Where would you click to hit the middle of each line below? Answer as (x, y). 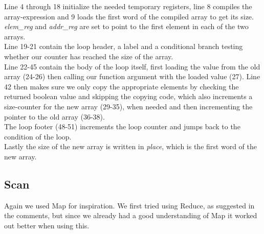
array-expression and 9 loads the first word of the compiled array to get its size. (129, 16)
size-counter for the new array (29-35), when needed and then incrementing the (128, 106)
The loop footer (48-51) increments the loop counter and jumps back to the (122, 126)
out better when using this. (47, 225)
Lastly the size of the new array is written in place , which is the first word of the (130, 146)
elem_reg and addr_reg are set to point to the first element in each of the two (126, 26)
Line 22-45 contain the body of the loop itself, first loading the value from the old (132, 66)
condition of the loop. (38, 136)
